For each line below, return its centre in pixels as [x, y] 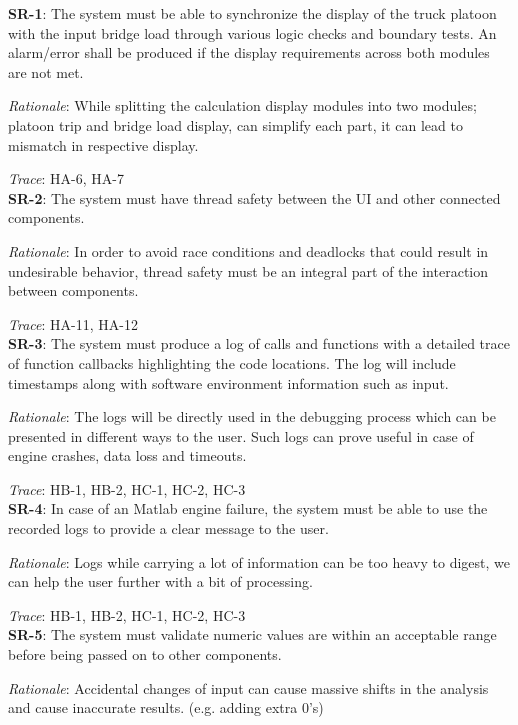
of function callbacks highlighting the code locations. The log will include [232, 362]
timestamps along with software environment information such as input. [228, 382]
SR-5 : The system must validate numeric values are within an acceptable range [252, 634]
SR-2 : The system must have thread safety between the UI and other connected [254, 197]
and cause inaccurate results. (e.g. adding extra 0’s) [166, 707]
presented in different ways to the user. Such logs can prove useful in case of [241, 435]
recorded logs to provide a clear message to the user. [168, 528]
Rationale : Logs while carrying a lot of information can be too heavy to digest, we [259, 561]
